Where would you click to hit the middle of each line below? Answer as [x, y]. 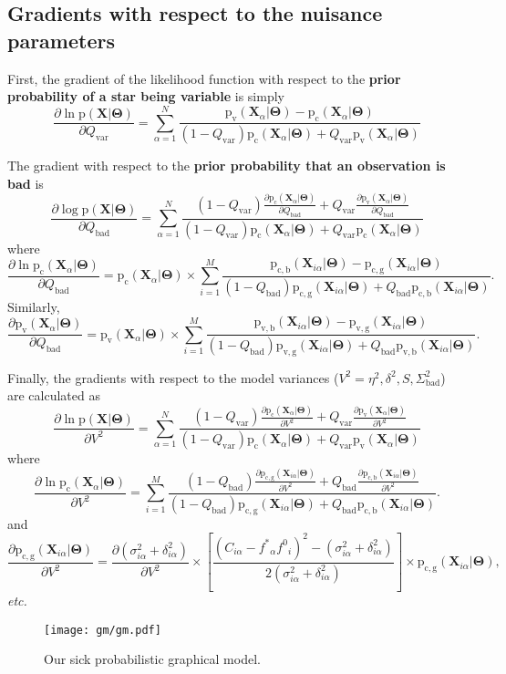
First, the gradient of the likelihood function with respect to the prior [204, 78]
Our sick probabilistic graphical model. [152, 659]
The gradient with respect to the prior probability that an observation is [227, 166]
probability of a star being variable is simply [146, 96]
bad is [26, 183]
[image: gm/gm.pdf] [103, 630]
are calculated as [54, 395]
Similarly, [34, 306]
